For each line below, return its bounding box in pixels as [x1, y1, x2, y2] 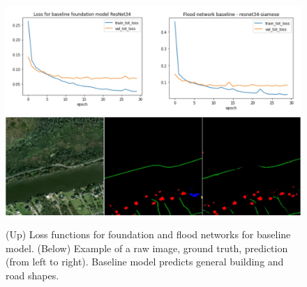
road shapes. [6, 268, 59, 283]
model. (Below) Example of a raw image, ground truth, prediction [6, 240, 288, 255]
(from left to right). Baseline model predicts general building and [6, 254, 284, 269]
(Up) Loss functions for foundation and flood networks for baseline [6, 227, 291, 242]
